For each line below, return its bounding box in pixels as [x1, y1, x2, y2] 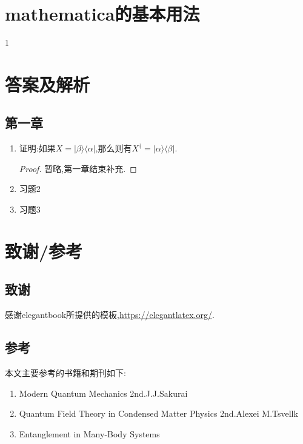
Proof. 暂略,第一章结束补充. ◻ [19, 162, 137, 174]
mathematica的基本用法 [5, 1, 200, 26]
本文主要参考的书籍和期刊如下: [5, 366, 126, 379]
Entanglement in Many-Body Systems [19, 427, 160, 440]
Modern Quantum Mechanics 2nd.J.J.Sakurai [19, 386, 188, 399]
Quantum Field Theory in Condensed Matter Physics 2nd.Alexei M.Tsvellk [19, 407, 298, 420]
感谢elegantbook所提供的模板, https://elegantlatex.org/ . [5, 308, 215, 321]
